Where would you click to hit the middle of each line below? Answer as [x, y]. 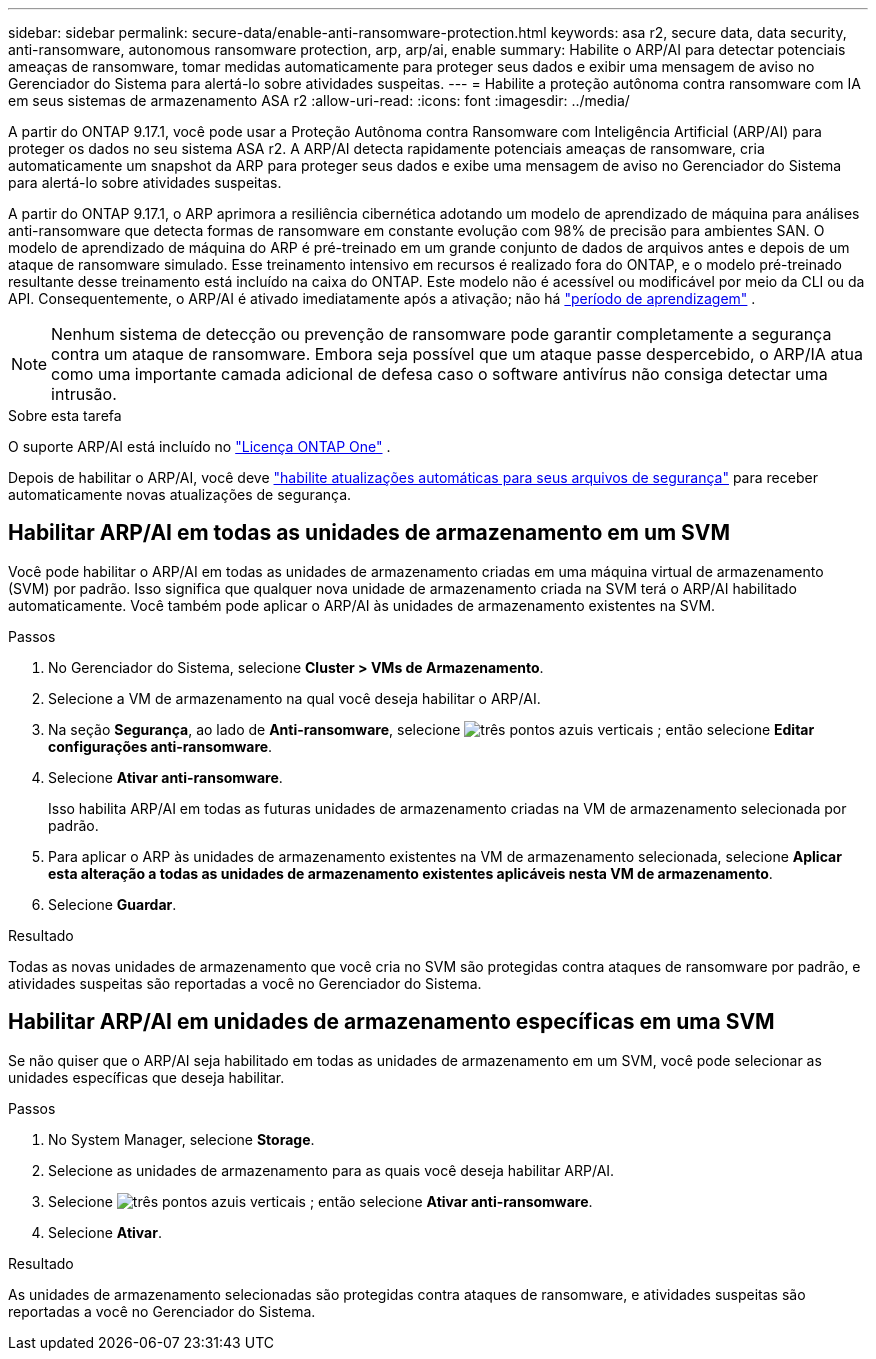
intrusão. [84, 394]
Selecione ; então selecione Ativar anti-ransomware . [320, 1201]
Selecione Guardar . [112, 904]
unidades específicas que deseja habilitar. [146, 1077]
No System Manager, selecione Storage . [181, 1139]
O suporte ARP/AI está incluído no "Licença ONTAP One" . [199, 446]
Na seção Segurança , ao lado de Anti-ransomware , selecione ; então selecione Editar [431, 729]
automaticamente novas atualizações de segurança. [180, 494]
